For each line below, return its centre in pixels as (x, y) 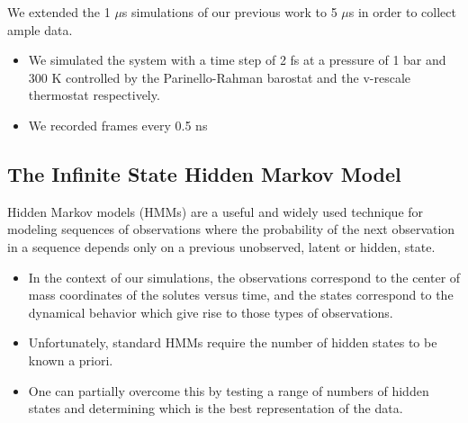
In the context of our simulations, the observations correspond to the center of (244, 277)
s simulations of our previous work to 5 (229, 12)
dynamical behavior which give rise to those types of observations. (211, 312)
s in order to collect (402, 12)
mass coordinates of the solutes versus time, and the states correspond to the (241, 295)
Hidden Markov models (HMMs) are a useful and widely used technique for (216, 211)
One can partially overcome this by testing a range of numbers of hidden (229, 390)
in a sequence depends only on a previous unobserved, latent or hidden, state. (221, 246)
